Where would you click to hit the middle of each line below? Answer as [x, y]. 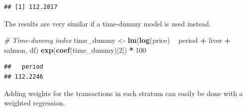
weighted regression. [35, 103]
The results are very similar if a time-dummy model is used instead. [108, 23]
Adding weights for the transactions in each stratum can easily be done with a [123, 93]
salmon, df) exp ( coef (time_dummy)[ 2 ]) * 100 [75, 50]
